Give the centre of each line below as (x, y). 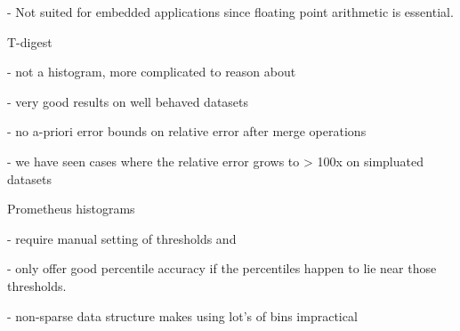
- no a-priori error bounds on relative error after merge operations (187, 131)
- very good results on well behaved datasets (128, 101)
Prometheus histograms (71, 209)
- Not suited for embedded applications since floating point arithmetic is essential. (230, 12)
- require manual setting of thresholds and (122, 238)
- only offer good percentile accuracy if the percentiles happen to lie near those (222, 268)
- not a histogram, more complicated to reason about (152, 72)
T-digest (30, 41)
